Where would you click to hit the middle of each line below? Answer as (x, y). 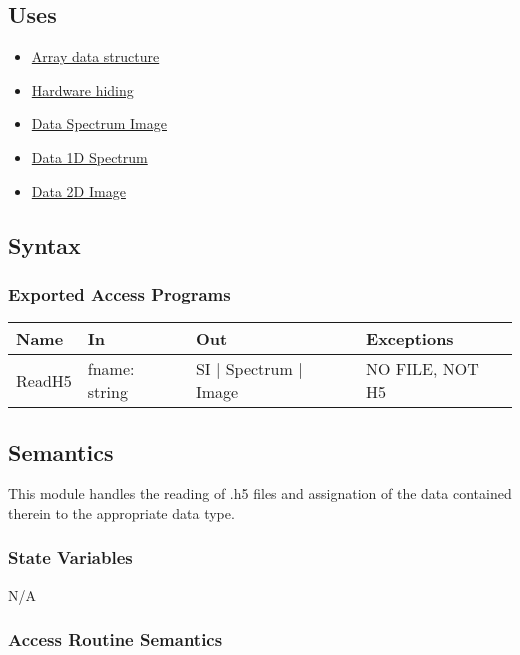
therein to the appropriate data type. (121, 512)
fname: (111, 369)
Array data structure (95, 56)
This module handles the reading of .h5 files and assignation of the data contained (260, 493)
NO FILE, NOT (422, 369)
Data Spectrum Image (99, 123)
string (107, 392)
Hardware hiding (82, 89)
